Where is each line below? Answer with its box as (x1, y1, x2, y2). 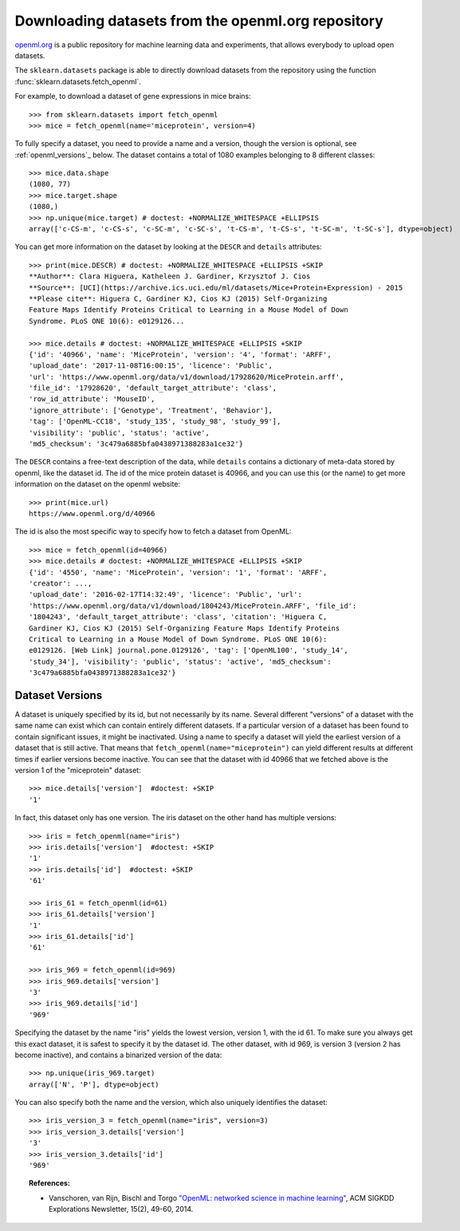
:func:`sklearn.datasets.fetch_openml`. (14, 77, 141, 86)
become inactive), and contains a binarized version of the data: (14, 1050, 222, 1059)
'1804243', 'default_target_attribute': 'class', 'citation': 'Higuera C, (29, 613, 328, 621)
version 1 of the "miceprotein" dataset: (14, 765, 141, 775)
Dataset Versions (14, 688, 103, 702)
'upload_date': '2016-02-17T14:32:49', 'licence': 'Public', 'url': (29, 590, 302, 599)
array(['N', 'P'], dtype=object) (29, 1079, 159, 1089)
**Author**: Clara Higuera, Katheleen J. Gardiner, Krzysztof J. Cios (29, 272, 311, 281)
